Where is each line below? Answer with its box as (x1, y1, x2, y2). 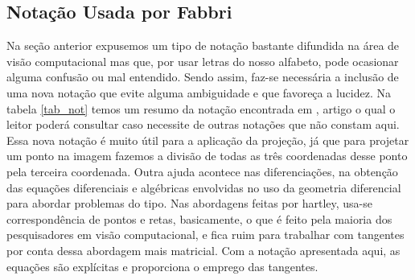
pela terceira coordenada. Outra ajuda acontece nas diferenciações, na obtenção (6, 163, 398, 179)
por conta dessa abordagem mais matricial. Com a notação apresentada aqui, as (6, 241, 401, 258)
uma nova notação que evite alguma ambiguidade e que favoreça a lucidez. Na (6, 84, 391, 101)
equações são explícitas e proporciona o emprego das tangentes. (6, 257, 318, 274)
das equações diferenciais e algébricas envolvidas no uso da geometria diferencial (6, 179, 401, 196)
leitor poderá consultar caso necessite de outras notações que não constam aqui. (6, 116, 400, 133)
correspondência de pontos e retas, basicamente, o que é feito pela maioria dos (6, 210, 392, 227)
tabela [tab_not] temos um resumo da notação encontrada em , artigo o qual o (6, 100, 396, 117)
